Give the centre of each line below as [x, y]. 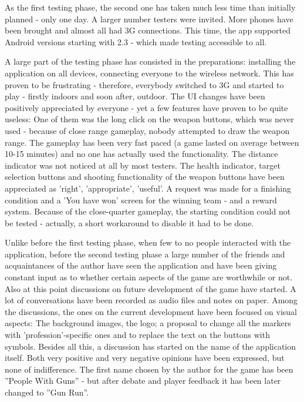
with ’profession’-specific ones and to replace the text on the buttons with [137, 335]
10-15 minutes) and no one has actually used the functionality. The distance [141, 154]
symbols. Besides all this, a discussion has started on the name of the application [151, 346]
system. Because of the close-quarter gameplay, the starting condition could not [148, 211]
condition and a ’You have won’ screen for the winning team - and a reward [141, 200]
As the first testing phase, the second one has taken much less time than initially [150, 7]
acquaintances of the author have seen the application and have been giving [141, 265]
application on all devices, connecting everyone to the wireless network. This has [149, 73]
